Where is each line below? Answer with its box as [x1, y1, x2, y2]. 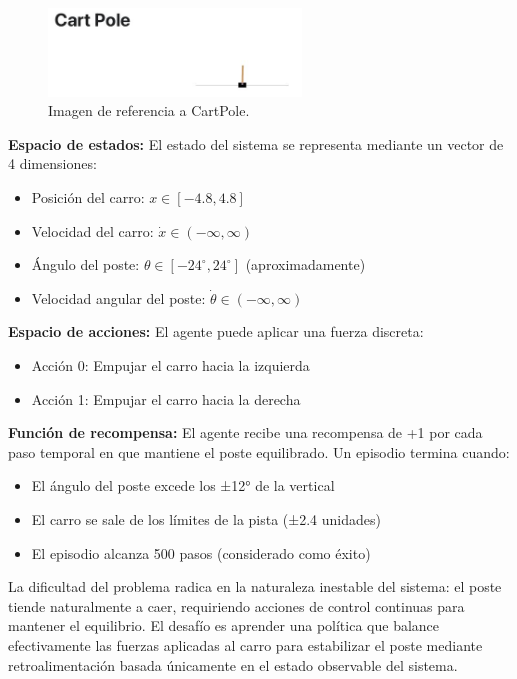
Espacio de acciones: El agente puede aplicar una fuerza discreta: [8, 321, 424, 342]
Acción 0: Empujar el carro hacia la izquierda [31, 355, 310, 375]
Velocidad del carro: [31, 220, 154, 241]
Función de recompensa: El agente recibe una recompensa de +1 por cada [8, 422, 483, 443]
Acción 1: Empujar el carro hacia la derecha [31, 388, 301, 409]
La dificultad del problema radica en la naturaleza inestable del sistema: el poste [8, 576, 502, 597]
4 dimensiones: [8, 153, 97, 174]
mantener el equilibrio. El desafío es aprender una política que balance [8, 615, 440, 636]
